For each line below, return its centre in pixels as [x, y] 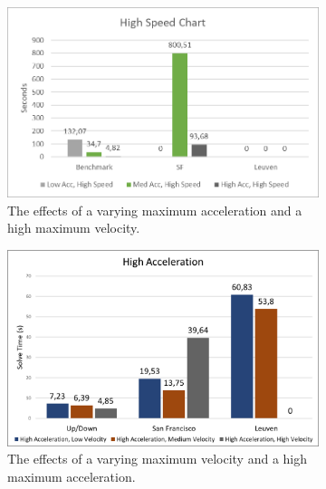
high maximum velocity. [74, 228]
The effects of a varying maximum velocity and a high [158, 459]
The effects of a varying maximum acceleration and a [155, 210]
